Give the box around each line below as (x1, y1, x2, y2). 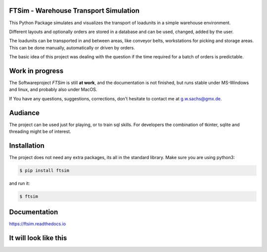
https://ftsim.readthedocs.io (9, 221, 66, 227)
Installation (9, 141, 44, 150)
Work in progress (9, 67, 64, 75)
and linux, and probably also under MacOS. (9, 86, 97, 92)
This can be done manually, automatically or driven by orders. (9, 44, 135, 50)
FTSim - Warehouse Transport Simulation (9, 6, 139, 15)
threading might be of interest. (9, 128, 71, 134)
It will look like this (9, 234, 67, 242)
